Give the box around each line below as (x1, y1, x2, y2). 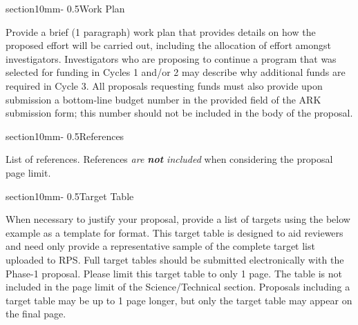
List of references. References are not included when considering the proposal (6, 152, 333, 166)
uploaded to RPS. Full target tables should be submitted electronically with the (6, 252, 344, 266)
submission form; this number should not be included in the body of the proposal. (6, 106, 353, 120)
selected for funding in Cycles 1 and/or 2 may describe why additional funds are (6, 65, 346, 79)
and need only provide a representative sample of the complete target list (6, 239, 315, 253)
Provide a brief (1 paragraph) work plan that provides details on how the (6, 24, 316, 39)
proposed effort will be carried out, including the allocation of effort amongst (6, 38, 331, 52)
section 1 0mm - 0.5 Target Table (6, 188, 134, 203)
